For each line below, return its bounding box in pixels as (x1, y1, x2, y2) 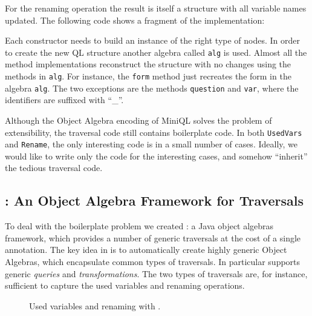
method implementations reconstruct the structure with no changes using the (5, 58, 291, 70)
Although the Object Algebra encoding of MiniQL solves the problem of (5, 113, 272, 126)
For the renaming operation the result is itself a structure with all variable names (5, 2, 307, 14)
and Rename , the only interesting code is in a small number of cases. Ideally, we (5, 138, 297, 150)
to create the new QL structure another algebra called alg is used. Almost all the (5, 45, 307, 58)
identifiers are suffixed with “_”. (5, 93, 124, 106)
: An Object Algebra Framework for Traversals (5, 191, 304, 210)
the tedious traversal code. (5, 161, 103, 174)
